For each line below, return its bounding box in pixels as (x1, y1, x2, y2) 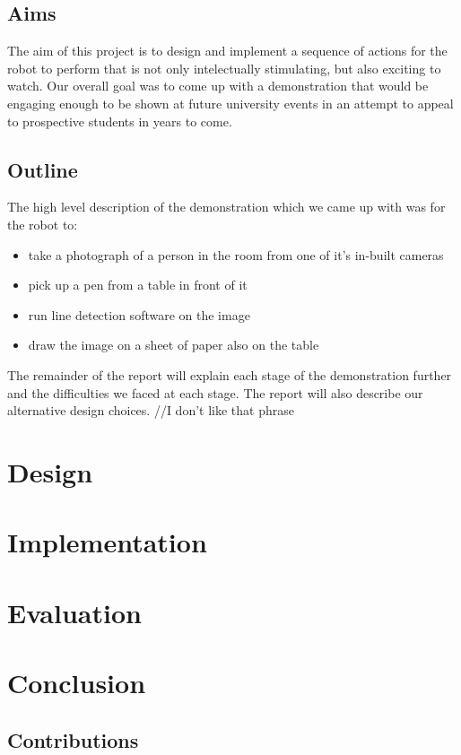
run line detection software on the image (28, 305, 250, 324)
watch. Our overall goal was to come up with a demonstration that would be (7, 76, 429, 95)
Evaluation (7, 594, 142, 630)
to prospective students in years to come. (7, 111, 232, 130)
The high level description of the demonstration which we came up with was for (7, 197, 446, 216)
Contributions (7, 725, 139, 753)
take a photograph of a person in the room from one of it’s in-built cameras (28, 245, 444, 264)
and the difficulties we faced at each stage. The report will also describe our (7, 383, 423, 402)
